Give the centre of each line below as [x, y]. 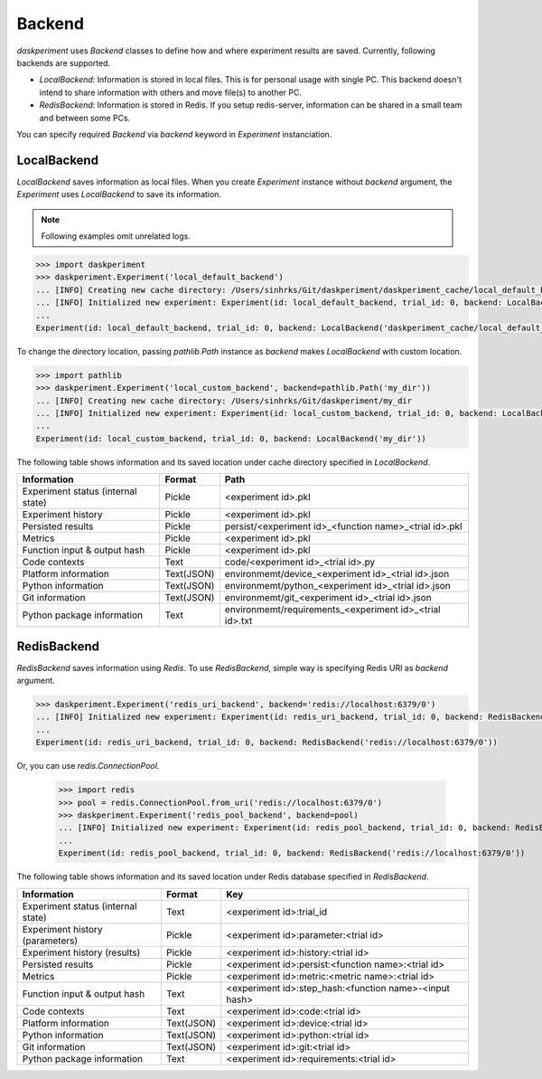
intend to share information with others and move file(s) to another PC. [171, 92]
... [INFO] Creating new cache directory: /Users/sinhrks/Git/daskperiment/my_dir [224, 401]
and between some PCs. [85, 118]
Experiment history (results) [81, 952]
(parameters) [50, 941]
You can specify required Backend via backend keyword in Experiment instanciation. [174, 134]
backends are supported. [64, 62]
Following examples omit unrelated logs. [116, 236]
